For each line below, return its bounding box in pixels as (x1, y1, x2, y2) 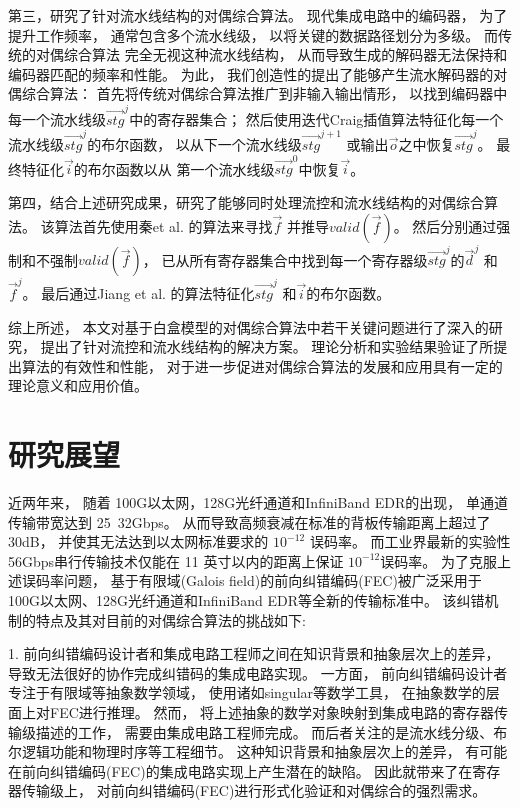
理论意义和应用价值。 (8, 375, 148, 396)
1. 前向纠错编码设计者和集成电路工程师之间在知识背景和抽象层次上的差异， (8, 643, 500, 664)
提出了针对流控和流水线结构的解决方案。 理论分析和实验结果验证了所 (40, 336, 494, 357)
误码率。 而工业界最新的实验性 (309, 531, 511, 552)
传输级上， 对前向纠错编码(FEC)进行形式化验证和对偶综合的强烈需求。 (21, 780, 487, 801)
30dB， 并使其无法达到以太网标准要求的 (8, 531, 269, 552)
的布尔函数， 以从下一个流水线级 (87, 134, 302, 154)
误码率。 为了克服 (380, 550, 497, 571)
